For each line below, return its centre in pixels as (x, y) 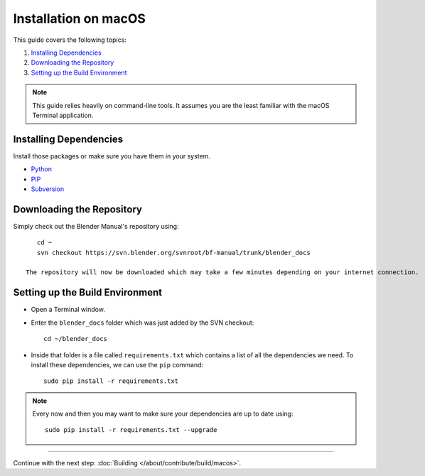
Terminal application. (63, 115)
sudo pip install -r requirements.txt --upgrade (131, 430)
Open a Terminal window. (68, 310)
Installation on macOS (79, 18)
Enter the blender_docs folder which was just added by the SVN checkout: (142, 323)
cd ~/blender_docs (76, 339)
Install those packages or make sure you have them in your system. (112, 156)
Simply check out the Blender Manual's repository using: (96, 226)
